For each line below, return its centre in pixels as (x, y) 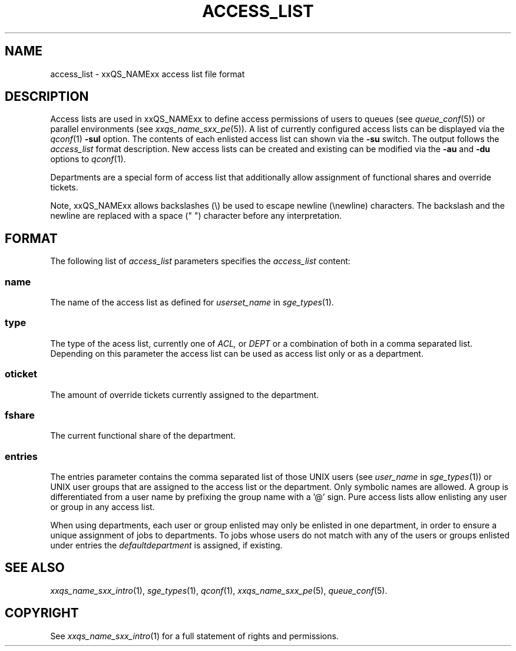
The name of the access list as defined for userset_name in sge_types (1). (192, 303)
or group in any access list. (102, 507)
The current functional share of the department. (143, 436)
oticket (21, 374)
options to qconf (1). (88, 159)
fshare (20, 415)
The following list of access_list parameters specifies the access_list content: (200, 261)
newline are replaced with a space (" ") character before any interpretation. (196, 216)
